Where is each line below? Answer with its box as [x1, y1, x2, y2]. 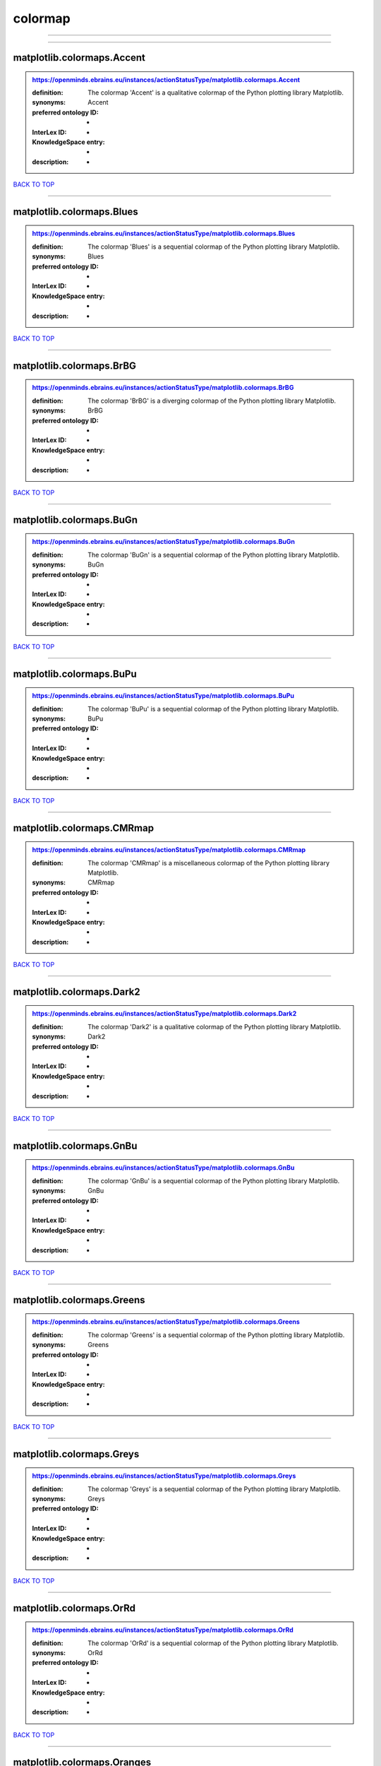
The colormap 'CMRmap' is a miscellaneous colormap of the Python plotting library [87, 858, 330, 867]
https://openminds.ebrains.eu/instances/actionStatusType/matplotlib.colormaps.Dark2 [32, 1009, 297, 1018]
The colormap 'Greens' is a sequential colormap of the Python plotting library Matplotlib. [87, 1330, 345, 1339]
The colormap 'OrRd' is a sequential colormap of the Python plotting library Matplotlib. [87, 1639, 339, 1647]
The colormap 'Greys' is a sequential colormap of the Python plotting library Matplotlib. [87, 1484, 341, 1493]
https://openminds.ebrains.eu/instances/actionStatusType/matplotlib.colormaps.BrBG [32, 384, 294, 392]
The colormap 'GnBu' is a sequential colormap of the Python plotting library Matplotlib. [87, 1176, 340, 1185]
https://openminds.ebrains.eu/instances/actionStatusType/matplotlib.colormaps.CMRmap [32, 846, 306, 854]
